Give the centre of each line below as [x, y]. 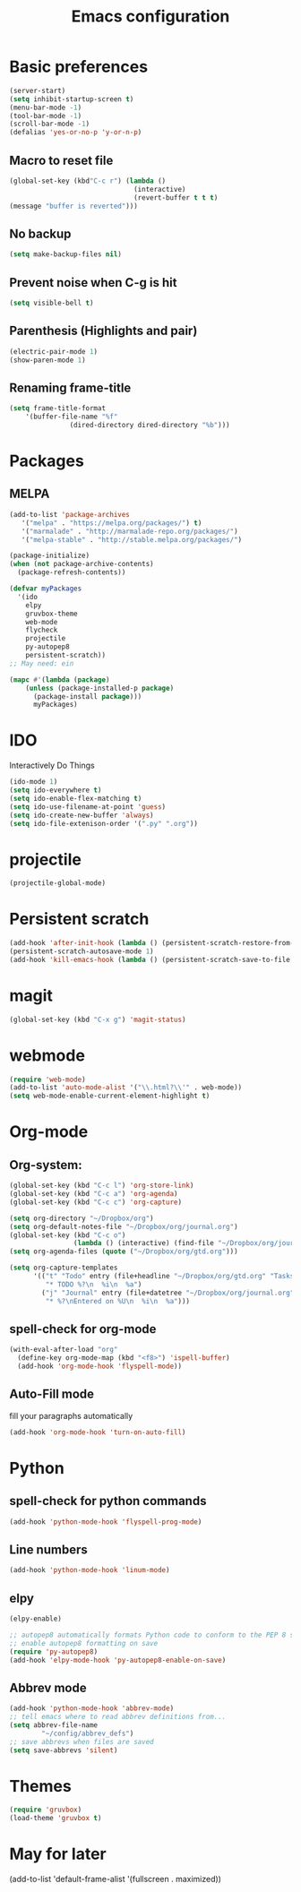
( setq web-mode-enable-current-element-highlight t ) [110, 1096]
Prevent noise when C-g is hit [93, 283]
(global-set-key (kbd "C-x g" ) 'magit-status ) [98, 1019]
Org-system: [46, 1165]
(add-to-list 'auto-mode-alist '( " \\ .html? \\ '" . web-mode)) [126, 1088]
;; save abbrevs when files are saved [82, 1741]
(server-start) [38, 90]
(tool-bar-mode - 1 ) [46, 116]
